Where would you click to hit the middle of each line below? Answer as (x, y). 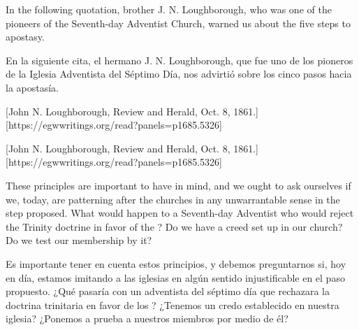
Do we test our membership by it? (79, 240)
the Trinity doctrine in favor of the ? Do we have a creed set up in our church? (174, 226)
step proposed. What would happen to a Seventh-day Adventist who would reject (180, 213)
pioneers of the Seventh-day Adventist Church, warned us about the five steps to (178, 23)
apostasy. (25, 37)
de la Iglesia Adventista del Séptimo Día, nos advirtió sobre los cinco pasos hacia (179, 74)
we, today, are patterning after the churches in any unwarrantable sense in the (173, 199)
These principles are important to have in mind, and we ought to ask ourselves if (178, 185)
